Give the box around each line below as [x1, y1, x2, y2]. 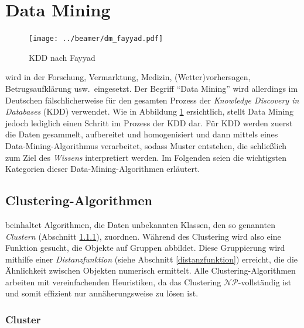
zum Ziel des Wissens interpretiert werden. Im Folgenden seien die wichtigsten [5, 151, 287, 163]
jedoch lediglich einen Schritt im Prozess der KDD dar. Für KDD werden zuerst [5, 116, 293, 129]
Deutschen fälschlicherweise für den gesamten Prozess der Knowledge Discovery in [5, 94, 299, 106]
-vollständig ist [238, 275, 292, 288]
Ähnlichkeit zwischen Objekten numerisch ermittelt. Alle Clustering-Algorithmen [5, 264, 296, 277]
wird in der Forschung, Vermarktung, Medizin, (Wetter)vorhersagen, [5, 71, 251, 83]
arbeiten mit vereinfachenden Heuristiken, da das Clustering [5, 275, 221, 288]
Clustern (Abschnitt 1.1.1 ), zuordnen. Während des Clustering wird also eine [5, 230, 281, 242]
